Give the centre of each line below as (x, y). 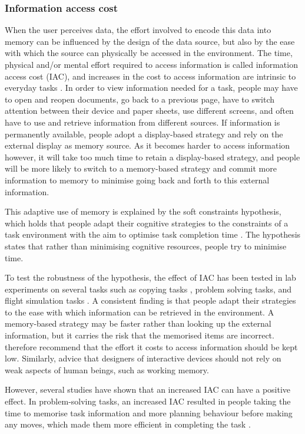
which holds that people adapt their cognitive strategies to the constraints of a (147, 223)
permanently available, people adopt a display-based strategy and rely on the (144, 134)
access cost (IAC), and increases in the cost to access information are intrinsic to (150, 76)
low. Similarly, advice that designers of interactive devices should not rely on (143, 358)
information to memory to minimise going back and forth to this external (137, 180)
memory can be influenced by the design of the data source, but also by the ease (150, 41)
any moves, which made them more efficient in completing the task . (128, 424)
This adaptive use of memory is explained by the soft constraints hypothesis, (143, 211)
